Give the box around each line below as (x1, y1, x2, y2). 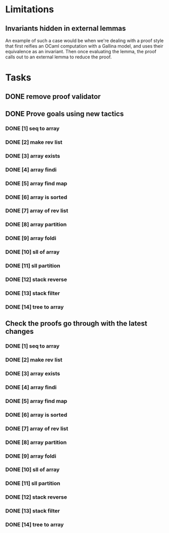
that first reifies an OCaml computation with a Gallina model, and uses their (5, 43, 163, 49)
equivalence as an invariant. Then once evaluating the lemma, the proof (5, 49, 157, 54)
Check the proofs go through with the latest (5, 319, 147, 328)
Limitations (5, 4, 54, 15)
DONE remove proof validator (5, 92, 101, 101)
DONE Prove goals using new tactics (5, 109, 124, 118)
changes (5, 327, 34, 336)
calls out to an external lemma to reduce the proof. (5, 54, 112, 60)
